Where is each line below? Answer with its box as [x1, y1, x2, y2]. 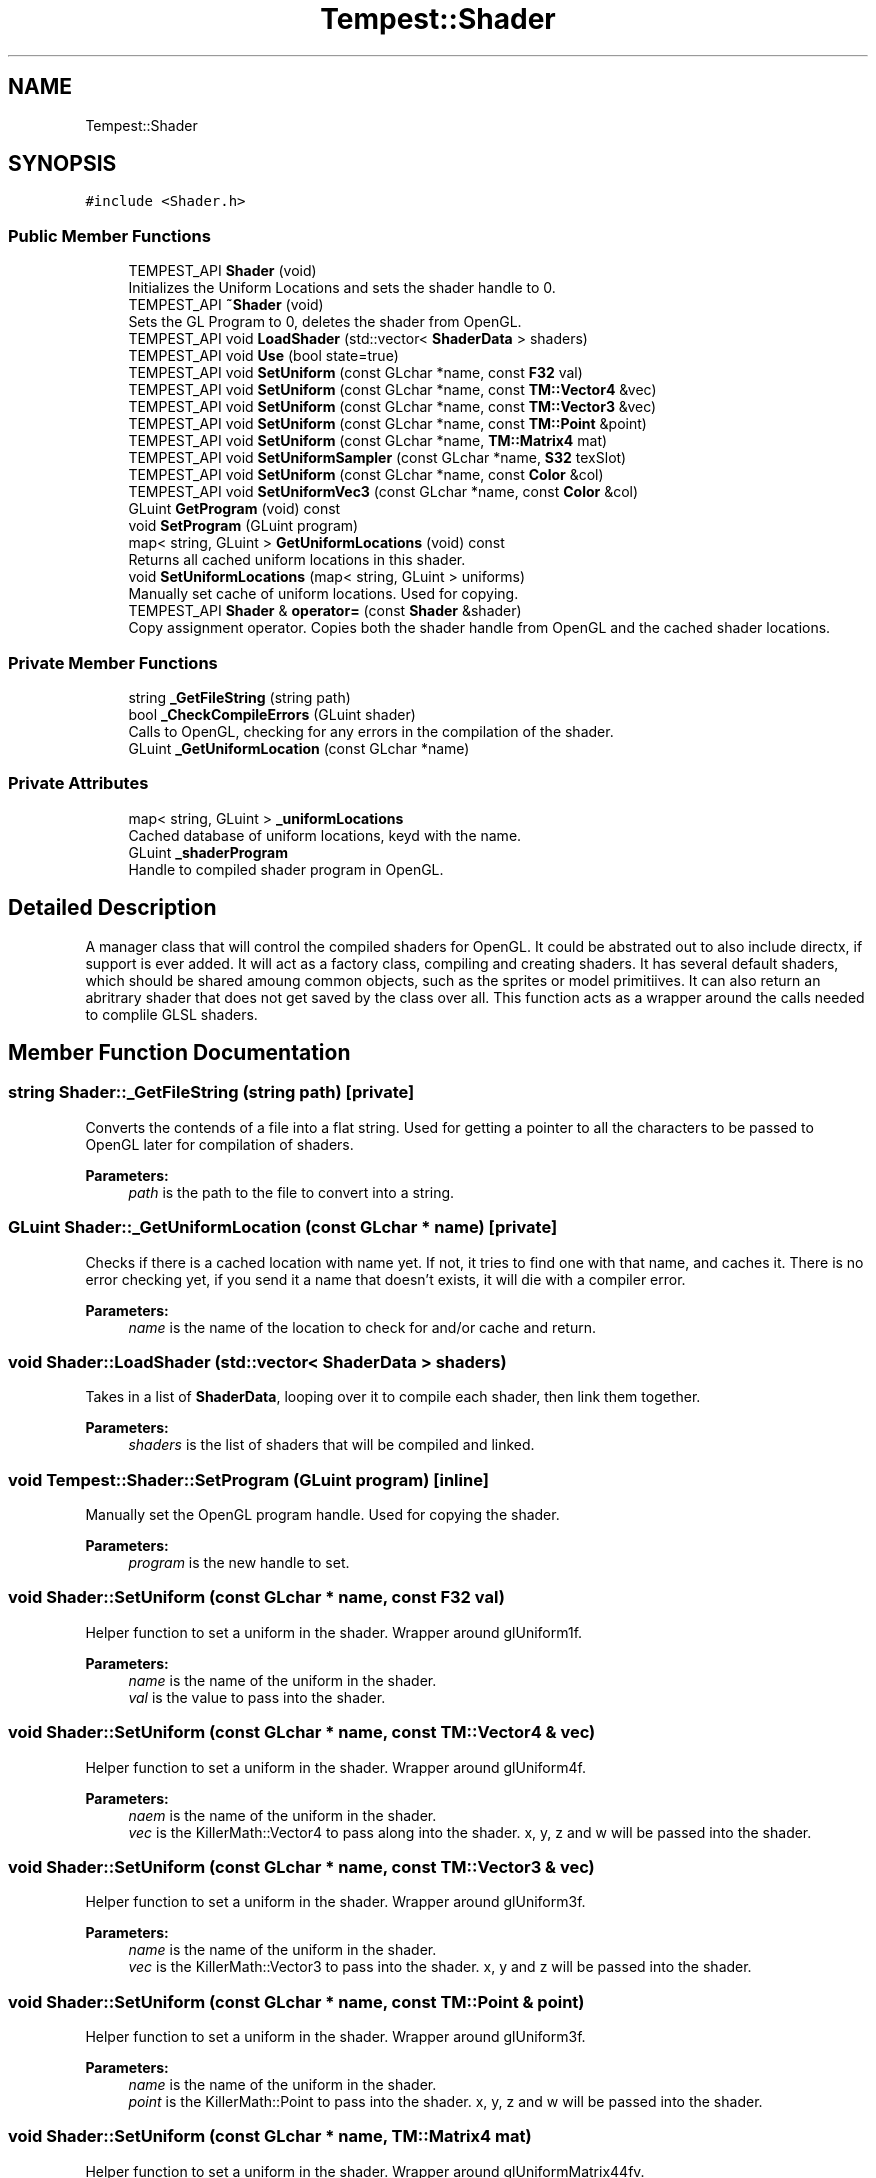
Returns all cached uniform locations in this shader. [128, 551, 466, 569]
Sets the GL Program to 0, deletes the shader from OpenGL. [128, 313, 522, 331]
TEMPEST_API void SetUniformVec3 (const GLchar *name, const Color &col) [128, 483, 639, 501]
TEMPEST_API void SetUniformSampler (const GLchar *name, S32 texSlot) [128, 449, 627, 467]
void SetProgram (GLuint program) [128, 517, 359, 535]
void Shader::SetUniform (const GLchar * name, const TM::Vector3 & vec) [8, 1856, 595, 1877]
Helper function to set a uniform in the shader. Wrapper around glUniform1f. [85, 1623, 583, 1641]
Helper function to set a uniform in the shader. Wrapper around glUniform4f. [85, 1758, 586, 1776]
